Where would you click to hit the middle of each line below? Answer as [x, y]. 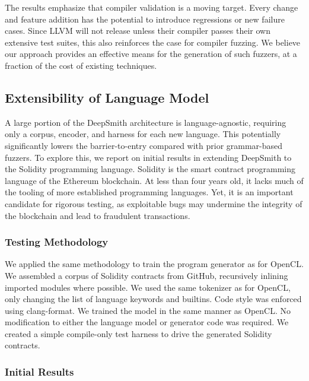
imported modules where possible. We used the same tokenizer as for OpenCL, [148, 287]
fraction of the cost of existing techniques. [81, 65]
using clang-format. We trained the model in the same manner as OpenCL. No [148, 310]
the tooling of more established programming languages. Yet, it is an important [149, 192]
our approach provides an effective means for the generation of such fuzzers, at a [151, 54]
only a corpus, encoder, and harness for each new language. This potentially [143, 134]
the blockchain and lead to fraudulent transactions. [98, 215]
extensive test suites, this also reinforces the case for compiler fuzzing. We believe [153, 42]
